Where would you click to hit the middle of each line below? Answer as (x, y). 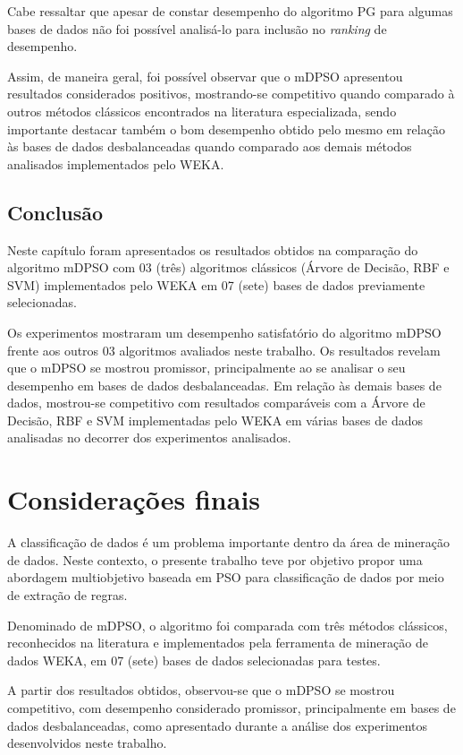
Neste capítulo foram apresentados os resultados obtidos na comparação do (213, 249)
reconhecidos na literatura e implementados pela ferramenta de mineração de (218, 643)
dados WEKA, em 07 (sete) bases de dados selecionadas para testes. (194, 660)
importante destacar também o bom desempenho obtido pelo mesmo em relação (226, 129)
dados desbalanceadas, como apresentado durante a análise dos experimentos (218, 725)
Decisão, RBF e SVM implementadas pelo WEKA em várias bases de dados (215, 420)
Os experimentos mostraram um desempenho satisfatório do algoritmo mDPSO (224, 332)
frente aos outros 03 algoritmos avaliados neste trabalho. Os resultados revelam (224, 350)
